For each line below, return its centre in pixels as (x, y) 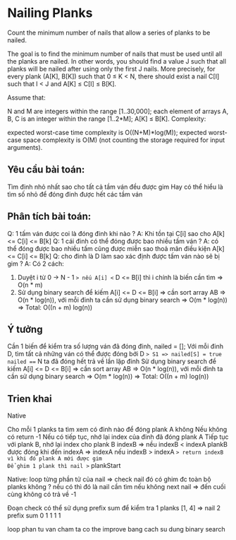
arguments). (25, 147)
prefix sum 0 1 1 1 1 (34, 516)
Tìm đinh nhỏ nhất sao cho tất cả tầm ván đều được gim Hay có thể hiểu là (115, 187)
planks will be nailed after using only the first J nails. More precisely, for (112, 69)
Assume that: (26, 98)
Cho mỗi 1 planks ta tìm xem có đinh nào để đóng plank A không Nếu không (117, 430)
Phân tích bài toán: (49, 217)
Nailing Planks (50, 13)
